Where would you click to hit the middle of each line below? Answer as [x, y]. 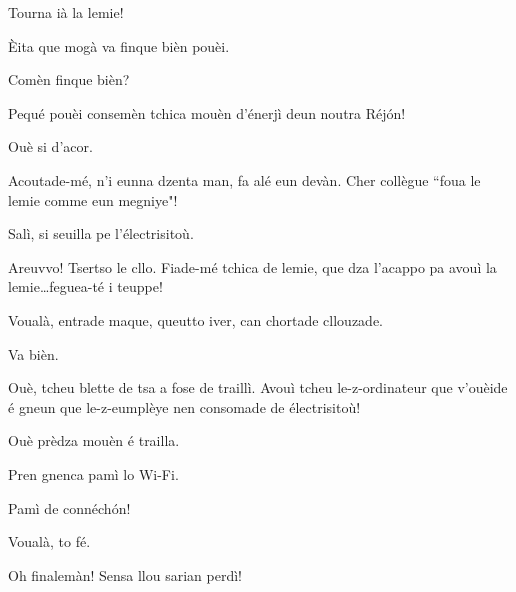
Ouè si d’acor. [50, 146]
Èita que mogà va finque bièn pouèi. [119, 45]
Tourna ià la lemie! [66, 12]
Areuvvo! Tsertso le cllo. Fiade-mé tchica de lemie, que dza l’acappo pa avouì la [252, 266]
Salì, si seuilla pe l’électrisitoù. [101, 233]
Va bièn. [33, 353]
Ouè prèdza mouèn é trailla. [94, 440]
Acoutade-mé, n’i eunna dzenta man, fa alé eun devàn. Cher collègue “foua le [244, 179]
